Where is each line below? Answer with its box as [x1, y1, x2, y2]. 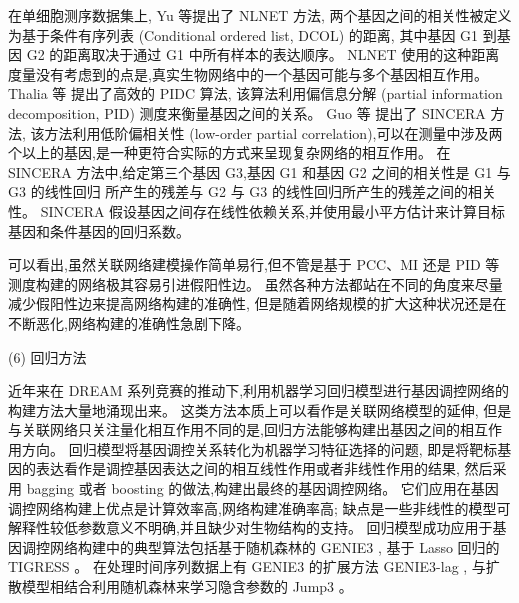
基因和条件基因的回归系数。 [8, 220, 190, 241]
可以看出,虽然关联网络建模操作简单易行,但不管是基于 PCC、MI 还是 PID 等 [8, 254, 500, 275]
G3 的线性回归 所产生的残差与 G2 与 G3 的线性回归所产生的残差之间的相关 [8, 181, 496, 202]
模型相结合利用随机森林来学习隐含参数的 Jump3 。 [21, 576, 353, 597]
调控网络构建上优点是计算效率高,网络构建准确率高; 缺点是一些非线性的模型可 [8, 497, 511, 518]
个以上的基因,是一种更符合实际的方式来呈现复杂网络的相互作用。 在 [8, 142, 451, 163]
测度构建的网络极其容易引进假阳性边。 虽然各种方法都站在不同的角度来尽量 [8, 273, 503, 294]
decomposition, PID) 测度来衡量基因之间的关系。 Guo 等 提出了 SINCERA [8, 102, 486, 123]
